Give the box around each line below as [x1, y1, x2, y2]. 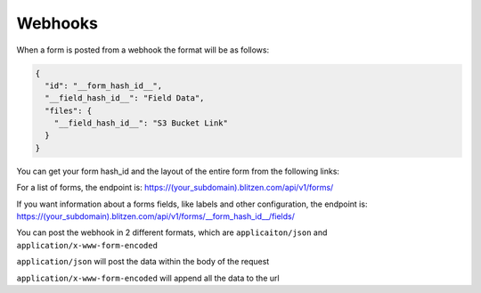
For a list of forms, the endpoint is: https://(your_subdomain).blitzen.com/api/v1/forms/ [16, 183, 334, 193]
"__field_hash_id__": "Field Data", [45, 94, 205, 103]
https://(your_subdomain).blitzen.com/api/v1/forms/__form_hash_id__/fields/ [16, 211, 296, 222]
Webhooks [16, 13, 98, 33]
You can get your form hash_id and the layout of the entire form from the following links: [16, 166, 340, 176]
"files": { [45, 105, 93, 116]
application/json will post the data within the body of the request [16, 256, 270, 267]
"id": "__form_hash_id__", [45, 80, 163, 91]
